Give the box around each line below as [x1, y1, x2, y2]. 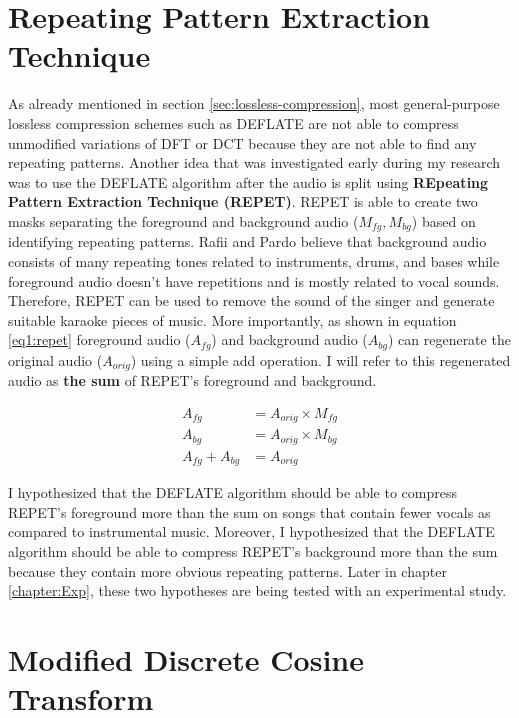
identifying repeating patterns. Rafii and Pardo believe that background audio [8, 231, 487, 252]
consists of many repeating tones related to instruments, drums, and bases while [8, 250, 500, 271]
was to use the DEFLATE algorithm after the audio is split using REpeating [8, 171, 489, 192]
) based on [411, 210, 476, 231]
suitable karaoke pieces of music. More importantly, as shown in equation [8, 309, 457, 330]
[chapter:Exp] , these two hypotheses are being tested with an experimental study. [8, 580, 507, 601]
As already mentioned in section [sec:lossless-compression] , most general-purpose [8, 93, 500, 114]
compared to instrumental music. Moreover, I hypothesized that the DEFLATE [8, 521, 495, 542]
